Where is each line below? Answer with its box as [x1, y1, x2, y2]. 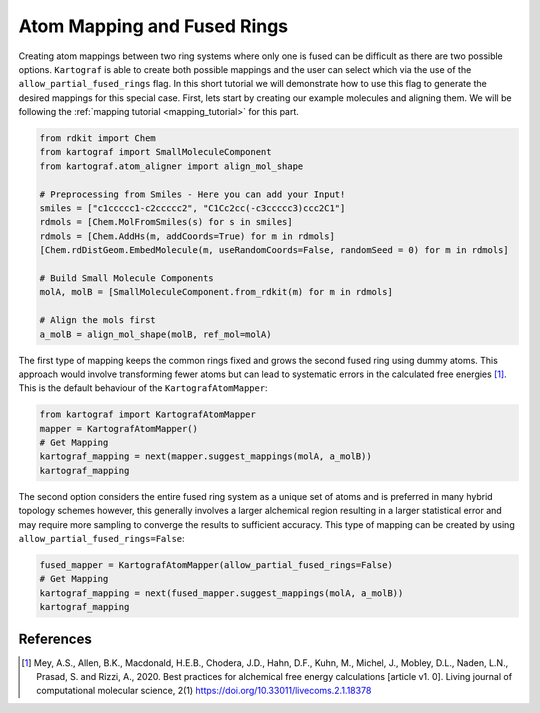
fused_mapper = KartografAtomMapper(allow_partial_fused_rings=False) [39, 560, 394, 571]
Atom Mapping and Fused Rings [18, 15, 289, 37]
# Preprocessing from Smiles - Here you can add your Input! [39, 188, 346, 200]
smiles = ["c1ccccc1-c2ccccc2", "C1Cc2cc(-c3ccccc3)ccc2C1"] [39, 203, 346, 214]
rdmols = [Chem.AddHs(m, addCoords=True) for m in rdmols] [39, 230, 335, 242]
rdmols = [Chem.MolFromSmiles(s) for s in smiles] [39, 216, 294, 228]
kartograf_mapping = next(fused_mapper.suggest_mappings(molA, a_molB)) [39, 587, 404, 599]
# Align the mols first [39, 315, 157, 326]
